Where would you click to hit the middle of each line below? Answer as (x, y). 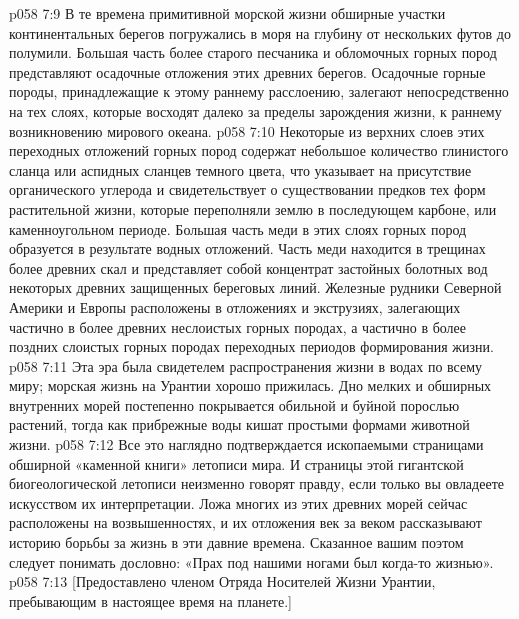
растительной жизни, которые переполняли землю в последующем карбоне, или (253, 208)
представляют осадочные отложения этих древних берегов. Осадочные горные (247, 71)
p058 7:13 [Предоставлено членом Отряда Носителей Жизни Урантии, (222, 581)
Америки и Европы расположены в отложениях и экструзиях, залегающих (235, 306)
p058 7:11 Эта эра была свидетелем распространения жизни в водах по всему (246, 365)
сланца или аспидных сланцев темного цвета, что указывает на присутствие (240, 169)
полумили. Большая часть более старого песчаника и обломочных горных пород (253, 52)
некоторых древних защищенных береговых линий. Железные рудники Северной (255, 287)
